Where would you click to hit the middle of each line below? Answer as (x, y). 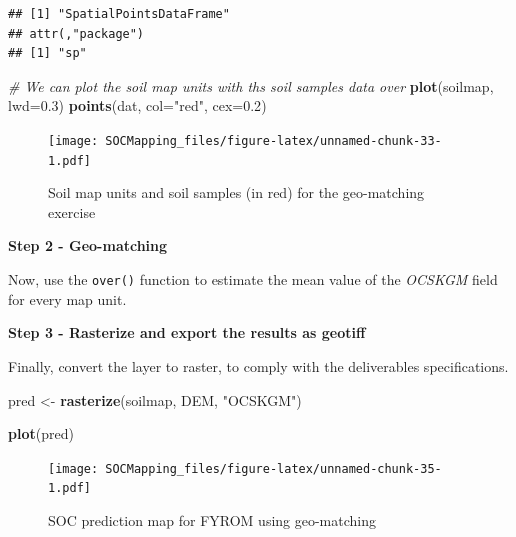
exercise (72, 211)
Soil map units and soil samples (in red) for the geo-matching (236, 192)
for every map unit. (67, 298)
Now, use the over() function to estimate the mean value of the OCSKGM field (253, 279)
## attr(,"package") (76, 33)
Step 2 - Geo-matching (88, 245)
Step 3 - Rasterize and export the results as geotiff (187, 332)
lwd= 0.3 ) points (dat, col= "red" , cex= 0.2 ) (137, 105)
